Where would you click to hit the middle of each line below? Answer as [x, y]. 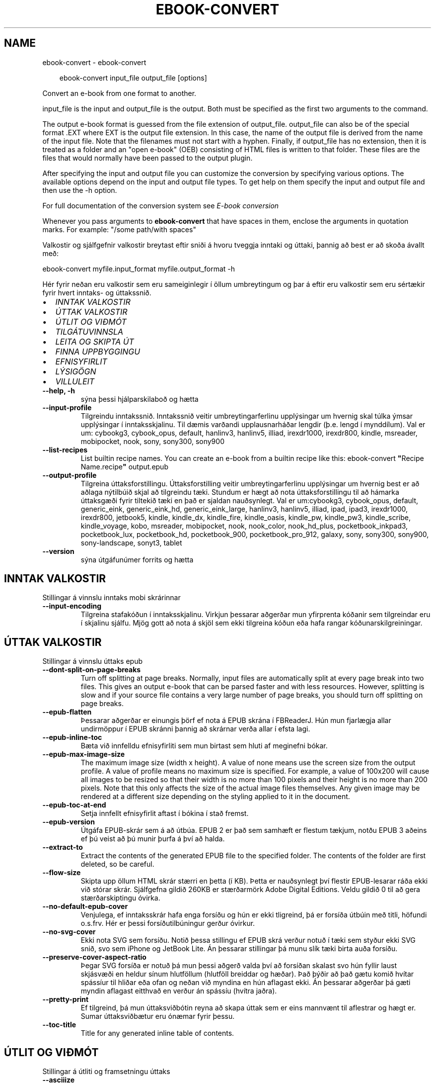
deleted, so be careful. [117, 864]
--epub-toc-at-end [74, 805]
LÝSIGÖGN [76, 371]
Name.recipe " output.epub [124, 466]
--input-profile [67, 407]
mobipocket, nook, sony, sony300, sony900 [152, 441]
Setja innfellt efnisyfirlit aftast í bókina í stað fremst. [165, 813]
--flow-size [62, 873]
